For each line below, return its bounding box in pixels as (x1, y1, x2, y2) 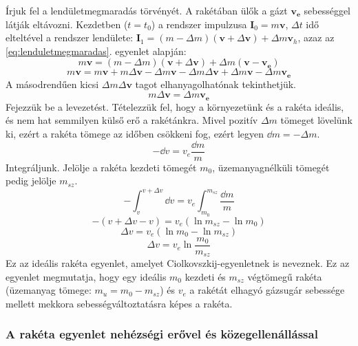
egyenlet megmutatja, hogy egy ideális (6, 269, 167, 283)
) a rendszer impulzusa (151, 17, 247, 31)
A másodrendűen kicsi (6, 76, 99, 91)
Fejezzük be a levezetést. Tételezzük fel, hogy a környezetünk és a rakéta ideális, (6, 99, 344, 113)
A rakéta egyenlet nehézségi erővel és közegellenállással (6, 325, 318, 343)
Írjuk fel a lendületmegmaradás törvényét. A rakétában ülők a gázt (6, 3, 288, 17)
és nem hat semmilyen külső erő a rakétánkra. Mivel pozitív (6, 113, 258, 127)
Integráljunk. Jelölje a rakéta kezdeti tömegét (6, 160, 197, 174)
